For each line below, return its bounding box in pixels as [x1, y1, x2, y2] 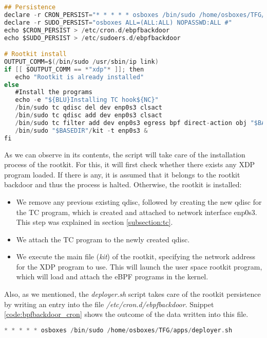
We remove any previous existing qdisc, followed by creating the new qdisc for [16, 196, 262, 207]
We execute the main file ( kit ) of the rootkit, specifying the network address [16, 251, 256, 262]
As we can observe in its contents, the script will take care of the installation [4, 149, 245, 159]
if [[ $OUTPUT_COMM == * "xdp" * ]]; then [4, 65, 144, 73]
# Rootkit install [4, 50, 67, 58]
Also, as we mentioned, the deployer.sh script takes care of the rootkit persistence [4, 289, 261, 299]
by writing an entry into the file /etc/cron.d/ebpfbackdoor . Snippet [4, 298, 214, 309]
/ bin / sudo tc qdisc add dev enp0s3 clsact [15, 112, 162, 119]
